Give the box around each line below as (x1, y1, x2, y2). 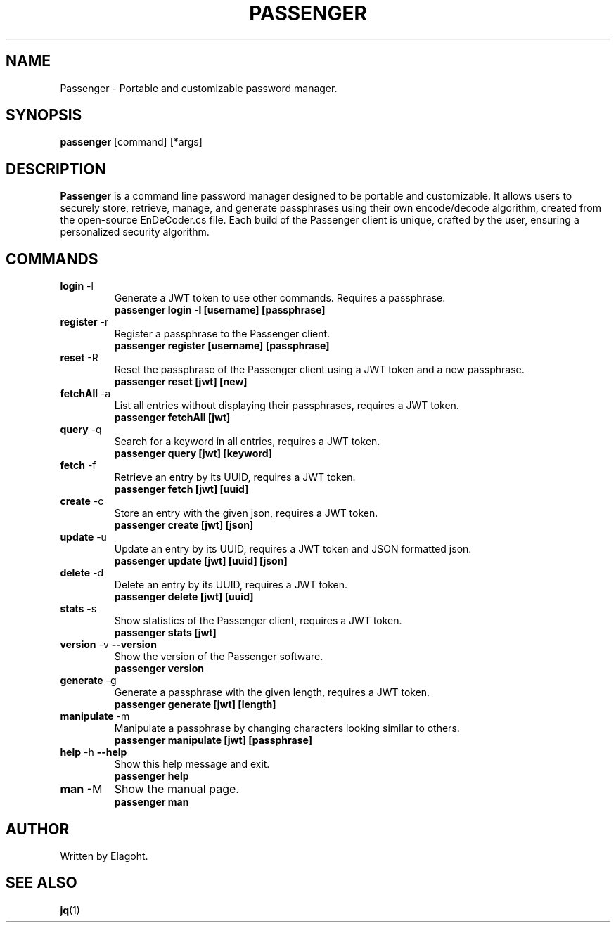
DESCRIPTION (6, 160, 106, 178)
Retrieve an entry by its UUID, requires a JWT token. (114, 471, 356, 484)
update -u (60, 531, 107, 543)
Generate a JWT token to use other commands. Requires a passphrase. (114, 292, 446, 304)
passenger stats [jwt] (114, 626, 217, 639)
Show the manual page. (114, 782, 239, 797)
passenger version (114, 662, 204, 675)
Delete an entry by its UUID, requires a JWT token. (114, 579, 348, 591)
